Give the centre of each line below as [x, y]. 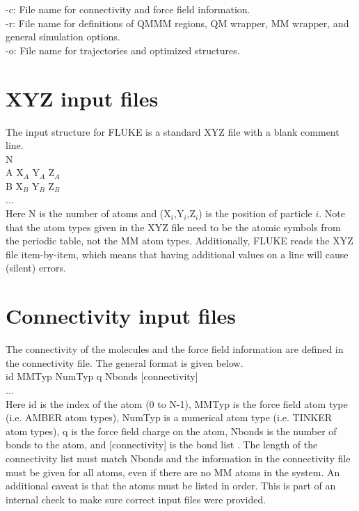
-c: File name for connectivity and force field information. [128, 9]
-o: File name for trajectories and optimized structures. [123, 50]
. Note [332, 213]
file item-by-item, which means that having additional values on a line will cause [177, 254]
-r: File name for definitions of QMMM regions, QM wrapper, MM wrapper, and [177, 23]
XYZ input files [82, 98]
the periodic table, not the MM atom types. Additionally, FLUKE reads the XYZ [179, 241]
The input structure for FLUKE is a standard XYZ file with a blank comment [173, 131]
